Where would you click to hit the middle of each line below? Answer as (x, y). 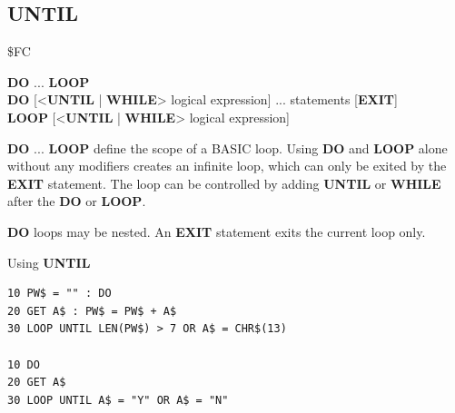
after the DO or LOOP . (77, 201)
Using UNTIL (49, 262)
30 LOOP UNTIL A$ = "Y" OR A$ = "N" (118, 400)
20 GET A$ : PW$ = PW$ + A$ (92, 311)
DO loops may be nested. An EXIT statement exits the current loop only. (217, 231)
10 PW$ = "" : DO (59, 294)
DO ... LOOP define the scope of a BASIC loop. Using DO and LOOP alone (227, 147)
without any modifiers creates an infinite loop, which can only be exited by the (227, 166)
